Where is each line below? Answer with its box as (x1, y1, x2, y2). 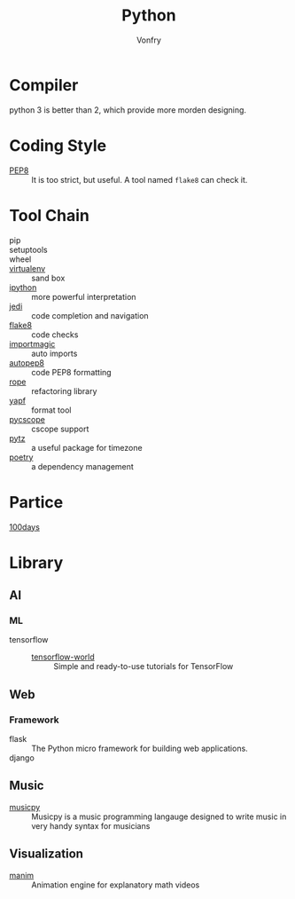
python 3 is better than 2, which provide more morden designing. (9, 104, 246, 115)
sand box (31, 272, 66, 283)
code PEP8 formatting (31, 367, 113, 377)
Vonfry (136, 35, 162, 45)
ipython (9, 281, 37, 293)
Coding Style (9, 135, 107, 155)
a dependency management (31, 461, 135, 471)
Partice (9, 492, 64, 512)
